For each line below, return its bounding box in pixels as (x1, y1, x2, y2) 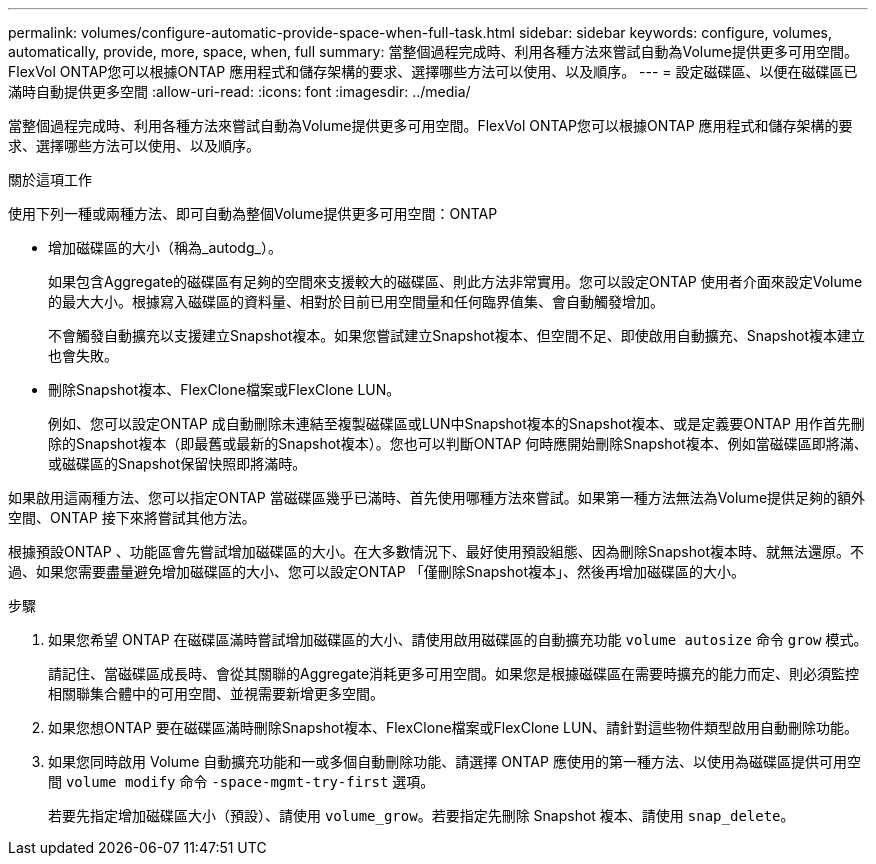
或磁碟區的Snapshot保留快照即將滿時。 (48, 455, 307, 472)
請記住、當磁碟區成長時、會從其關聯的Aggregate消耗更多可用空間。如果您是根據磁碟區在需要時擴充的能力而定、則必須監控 (48, 665, 860, 682)
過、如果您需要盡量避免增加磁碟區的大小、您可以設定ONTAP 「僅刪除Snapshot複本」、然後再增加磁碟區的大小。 (8, 563, 745, 580)
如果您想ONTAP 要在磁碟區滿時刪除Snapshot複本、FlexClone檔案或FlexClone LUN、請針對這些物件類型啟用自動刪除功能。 (48, 719, 858, 736)
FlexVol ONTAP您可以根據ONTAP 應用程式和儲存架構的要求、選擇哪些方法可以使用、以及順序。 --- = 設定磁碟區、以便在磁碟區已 (8, 63, 858, 80)
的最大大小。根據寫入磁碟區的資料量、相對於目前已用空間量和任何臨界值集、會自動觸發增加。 (48, 293, 664, 310)
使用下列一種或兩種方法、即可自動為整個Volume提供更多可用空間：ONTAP (8, 205, 498, 222)
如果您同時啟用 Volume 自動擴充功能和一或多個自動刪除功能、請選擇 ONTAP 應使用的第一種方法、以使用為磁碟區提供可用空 (48, 753, 861, 770)
